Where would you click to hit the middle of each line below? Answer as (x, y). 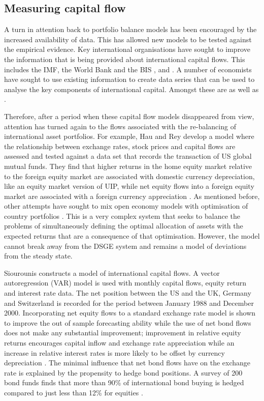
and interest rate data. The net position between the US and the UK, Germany (128, 293)
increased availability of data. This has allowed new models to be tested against (128, 39)
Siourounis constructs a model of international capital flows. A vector (112, 273)
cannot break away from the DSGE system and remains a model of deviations (125, 246)
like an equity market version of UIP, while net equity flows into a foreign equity (129, 186)
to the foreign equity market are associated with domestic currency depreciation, (129, 176)
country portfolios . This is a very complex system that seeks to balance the (122, 216)
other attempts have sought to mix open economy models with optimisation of (126, 206)
